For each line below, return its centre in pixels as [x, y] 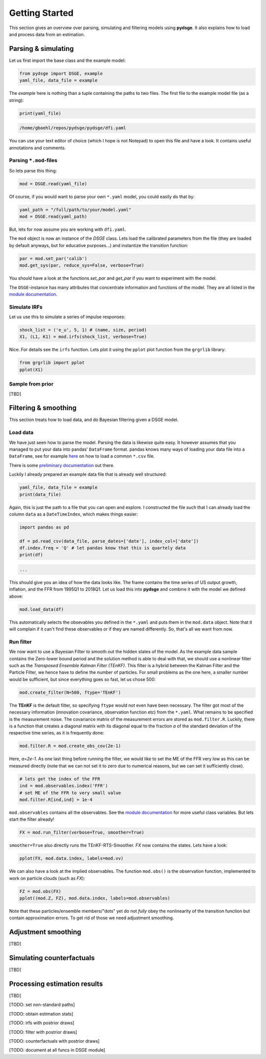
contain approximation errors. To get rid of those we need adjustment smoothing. [92, 918]
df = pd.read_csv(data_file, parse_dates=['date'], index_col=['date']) [109, 541]
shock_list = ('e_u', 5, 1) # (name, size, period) [83, 330]
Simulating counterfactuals [52, 958]
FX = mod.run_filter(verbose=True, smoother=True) [82, 832]
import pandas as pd [44, 527]
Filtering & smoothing [43, 408]
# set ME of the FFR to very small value [70, 793]
